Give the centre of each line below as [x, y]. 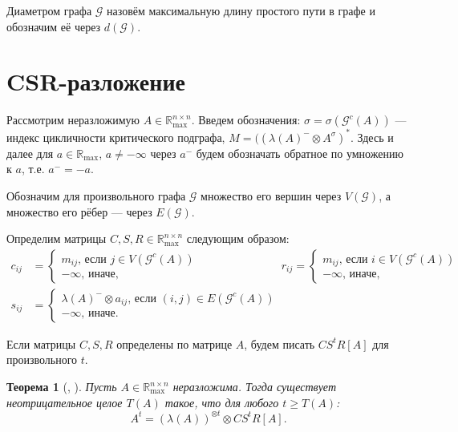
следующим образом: [238, 238]
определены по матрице [174, 343]
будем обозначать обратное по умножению [300, 153]
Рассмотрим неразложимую [73, 120]
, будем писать [280, 343]
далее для [30, 153]
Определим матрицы [57, 238]
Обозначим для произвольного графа [96, 196]
